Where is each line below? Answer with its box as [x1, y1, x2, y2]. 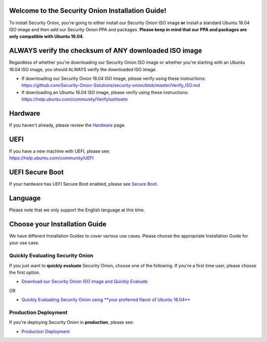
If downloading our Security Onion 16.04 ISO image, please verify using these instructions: [21, 75, 206, 81]
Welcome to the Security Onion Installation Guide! [9, 6, 167, 15]
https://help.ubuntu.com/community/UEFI [9, 155, 94, 161]
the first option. [9, 270, 41, 275]
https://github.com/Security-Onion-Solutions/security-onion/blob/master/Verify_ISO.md [21, 82, 200, 89]
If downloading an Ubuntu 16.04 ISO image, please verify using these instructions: [21, 89, 189, 95]
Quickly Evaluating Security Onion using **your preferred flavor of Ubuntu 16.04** [21, 297, 190, 303]
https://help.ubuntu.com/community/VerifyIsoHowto [21, 97, 128, 102]
